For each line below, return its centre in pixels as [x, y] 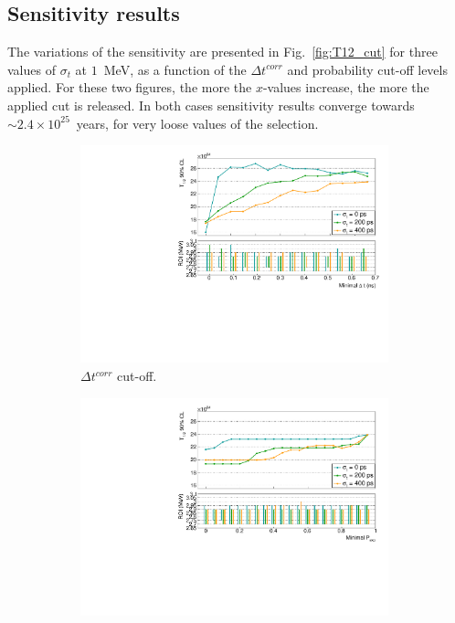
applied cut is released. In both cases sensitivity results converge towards [211, 105]
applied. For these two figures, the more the [130, 87]
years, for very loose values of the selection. [197, 123]
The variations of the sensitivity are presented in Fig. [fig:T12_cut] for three [222, 52]
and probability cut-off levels [367, 69]
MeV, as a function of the [175, 69]
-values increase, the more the [346, 87]
